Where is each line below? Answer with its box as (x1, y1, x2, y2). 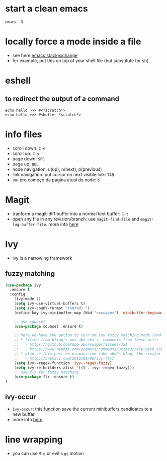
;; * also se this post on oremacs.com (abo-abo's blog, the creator (14, 351, 162, 356)
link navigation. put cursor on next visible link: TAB (12, 171, 114, 177)
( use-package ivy (5, 283, 41, 288)
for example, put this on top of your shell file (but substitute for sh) (12, 58, 149, 64)
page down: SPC (12, 155, 45, 161)
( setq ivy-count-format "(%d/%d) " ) (14, 306, 90, 310)
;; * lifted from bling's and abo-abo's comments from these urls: (14, 337, 159, 343)
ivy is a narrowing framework (12, 255, 73, 261)
